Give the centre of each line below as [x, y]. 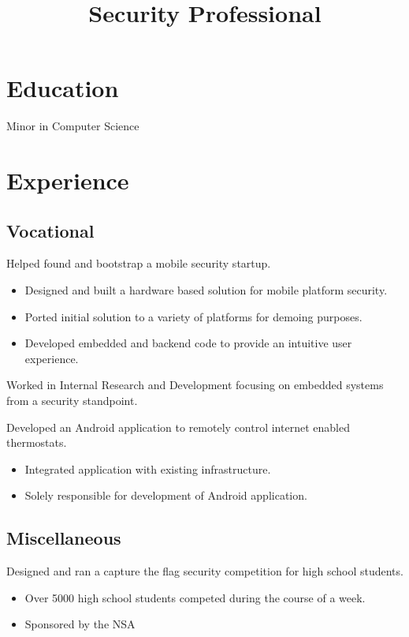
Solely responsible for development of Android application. [166, 495]
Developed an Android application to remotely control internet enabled [178, 427]
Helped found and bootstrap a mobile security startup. [139, 263]
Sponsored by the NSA [80, 624]
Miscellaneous [64, 538]
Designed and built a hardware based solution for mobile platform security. [206, 290]
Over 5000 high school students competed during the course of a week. [195, 597]
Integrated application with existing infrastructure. [148, 468]
